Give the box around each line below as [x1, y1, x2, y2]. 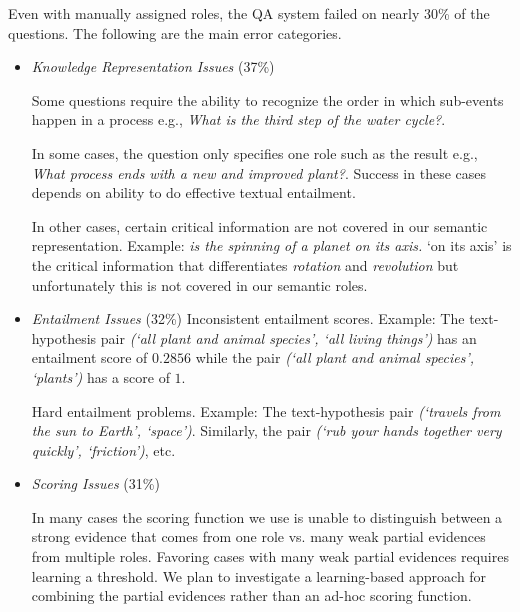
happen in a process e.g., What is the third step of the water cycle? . [31, 109, 446, 130]
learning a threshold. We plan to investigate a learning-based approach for [31, 565, 487, 586]
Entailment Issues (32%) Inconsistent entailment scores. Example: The [31, 308, 465, 329]
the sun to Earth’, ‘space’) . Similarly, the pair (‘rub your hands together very [31, 420, 502, 441]
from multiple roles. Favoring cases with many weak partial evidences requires [31, 546, 509, 567]
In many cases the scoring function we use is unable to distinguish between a [31, 506, 503, 527]
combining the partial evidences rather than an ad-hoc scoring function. [31, 585, 472, 606]
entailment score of [31, 347, 148, 368]
